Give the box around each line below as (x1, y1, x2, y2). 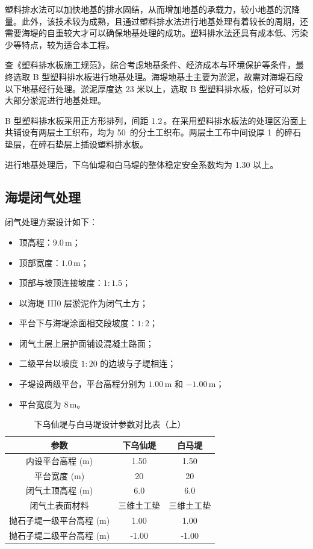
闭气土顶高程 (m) (26, 484, 93, 497)
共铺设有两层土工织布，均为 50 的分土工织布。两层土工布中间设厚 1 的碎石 (5, 126, 302, 138)
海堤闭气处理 (5, 187, 81, 206)
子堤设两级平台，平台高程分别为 (19, 377, 146, 390)
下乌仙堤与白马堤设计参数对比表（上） (34, 418, 186, 430)
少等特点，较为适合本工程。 (5, 38, 114, 51)
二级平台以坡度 (19, 357, 78, 370)
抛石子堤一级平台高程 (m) (9, 514, 110, 527)
